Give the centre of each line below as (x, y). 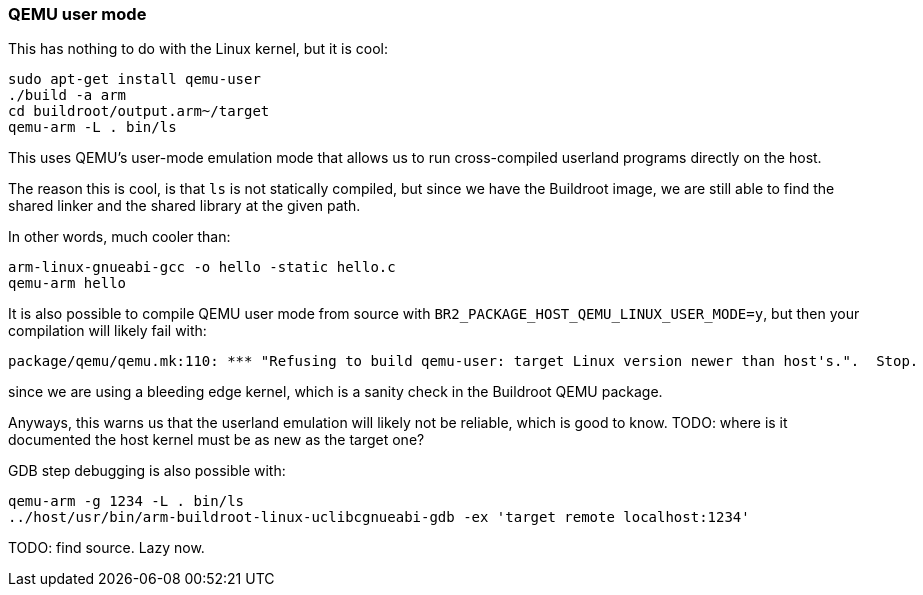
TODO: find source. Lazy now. (106, 548)
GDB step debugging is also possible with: (147, 471)
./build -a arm (67, 95)
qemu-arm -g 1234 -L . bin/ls (126, 501)
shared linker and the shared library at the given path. (184, 206)
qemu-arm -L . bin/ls (92, 127)
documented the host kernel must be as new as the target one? (216, 440)
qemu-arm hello (67, 283)
